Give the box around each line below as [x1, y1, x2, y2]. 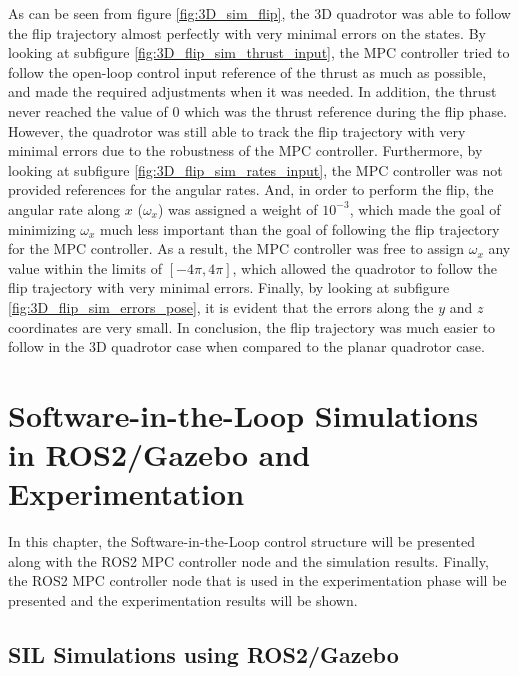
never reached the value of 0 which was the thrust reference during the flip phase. [8, 100, 507, 121]
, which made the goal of [349, 198, 501, 219]
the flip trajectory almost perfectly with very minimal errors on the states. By [8, 22, 486, 43]
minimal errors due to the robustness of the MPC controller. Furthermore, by [8, 140, 483, 161]
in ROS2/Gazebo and [8, 434, 311, 475]
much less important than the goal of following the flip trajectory [100, 218, 500, 239]
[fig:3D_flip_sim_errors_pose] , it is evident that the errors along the [8, 296, 434, 317]
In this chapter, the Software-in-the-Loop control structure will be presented [8, 531, 475, 552]
